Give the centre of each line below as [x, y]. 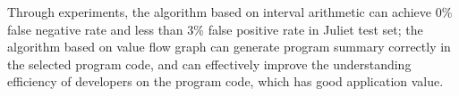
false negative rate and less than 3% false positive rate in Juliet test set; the [215, 29]
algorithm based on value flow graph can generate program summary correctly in [229, 47]
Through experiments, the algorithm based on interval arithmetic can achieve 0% [230, 12]
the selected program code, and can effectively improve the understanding [209, 64]
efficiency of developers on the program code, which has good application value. [225, 81]
